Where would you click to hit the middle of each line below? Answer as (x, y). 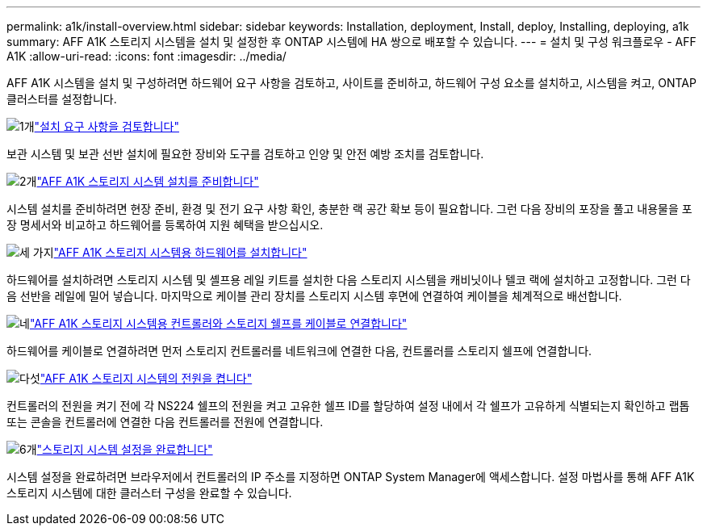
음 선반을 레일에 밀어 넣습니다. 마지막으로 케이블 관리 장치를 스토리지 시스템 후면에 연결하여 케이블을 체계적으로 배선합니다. (314, 296)
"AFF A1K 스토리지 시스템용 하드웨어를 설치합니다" (180, 252)
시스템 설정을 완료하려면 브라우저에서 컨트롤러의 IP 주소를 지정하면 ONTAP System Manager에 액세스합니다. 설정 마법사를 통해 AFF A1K (351, 477)
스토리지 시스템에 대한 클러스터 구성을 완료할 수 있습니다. (149, 493)
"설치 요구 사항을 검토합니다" (107, 126)
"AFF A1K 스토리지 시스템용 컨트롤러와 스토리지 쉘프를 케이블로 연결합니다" (218, 323)
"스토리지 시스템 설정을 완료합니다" (125, 449)
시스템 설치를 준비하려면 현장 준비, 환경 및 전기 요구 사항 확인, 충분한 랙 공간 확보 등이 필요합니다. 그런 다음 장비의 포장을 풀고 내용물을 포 (349, 209)
